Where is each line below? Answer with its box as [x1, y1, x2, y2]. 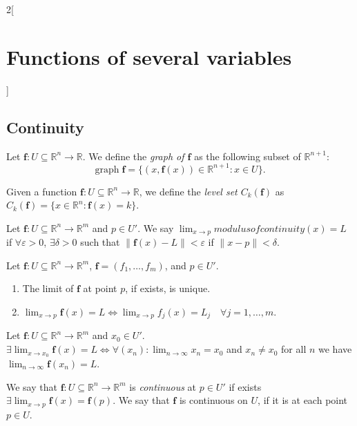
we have [318, 342, 352, 356]
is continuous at [129, 379, 197, 394]
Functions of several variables [6, 42, 292, 70]
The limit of [22, 281, 74, 296]
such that [80, 235, 120, 249]
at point [83, 281, 117, 296]
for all [281, 342, 307, 356]
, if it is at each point [258, 393, 348, 407]
